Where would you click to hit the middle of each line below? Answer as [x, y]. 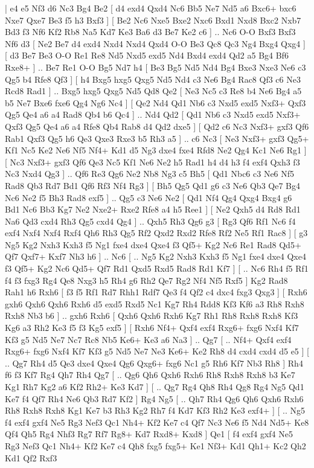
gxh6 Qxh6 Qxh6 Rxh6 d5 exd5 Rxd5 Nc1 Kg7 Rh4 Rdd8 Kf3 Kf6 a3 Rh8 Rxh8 [155, 303]
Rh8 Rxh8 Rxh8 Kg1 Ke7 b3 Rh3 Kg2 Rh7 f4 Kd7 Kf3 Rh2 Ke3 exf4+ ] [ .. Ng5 [155, 410]
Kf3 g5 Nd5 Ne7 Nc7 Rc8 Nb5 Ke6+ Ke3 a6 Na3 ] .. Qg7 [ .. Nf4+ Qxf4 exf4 [148, 339]
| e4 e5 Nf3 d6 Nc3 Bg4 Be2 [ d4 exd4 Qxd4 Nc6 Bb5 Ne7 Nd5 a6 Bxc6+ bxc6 [151, 8]
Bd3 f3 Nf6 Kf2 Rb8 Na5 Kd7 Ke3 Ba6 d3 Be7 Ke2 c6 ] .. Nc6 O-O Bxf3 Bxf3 [150, 32]
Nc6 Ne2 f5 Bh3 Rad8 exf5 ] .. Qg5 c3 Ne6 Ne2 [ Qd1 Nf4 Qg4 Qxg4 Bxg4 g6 [149, 197]
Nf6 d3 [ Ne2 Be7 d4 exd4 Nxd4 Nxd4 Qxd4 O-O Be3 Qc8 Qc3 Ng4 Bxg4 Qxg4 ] [155, 43]
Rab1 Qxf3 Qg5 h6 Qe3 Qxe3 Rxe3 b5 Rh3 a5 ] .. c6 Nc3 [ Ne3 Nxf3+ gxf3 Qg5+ [157, 138]
